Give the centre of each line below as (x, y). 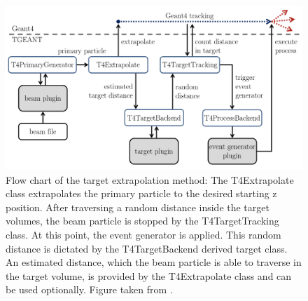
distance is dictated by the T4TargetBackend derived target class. (147, 248)
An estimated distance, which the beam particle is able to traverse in (154, 262)
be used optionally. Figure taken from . (89, 289)
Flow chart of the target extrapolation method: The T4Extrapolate (150, 179)
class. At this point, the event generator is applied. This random (143, 234)
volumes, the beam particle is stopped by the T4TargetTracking (142, 221)
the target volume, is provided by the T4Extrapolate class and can (149, 275)
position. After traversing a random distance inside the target (138, 207)
